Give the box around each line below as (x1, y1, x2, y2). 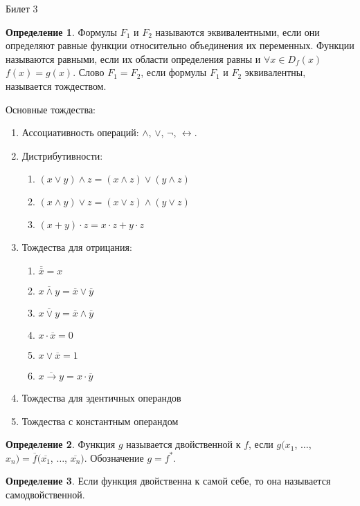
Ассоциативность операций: (21, 125, 139, 140)
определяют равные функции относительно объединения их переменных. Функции (6, 38, 354, 53)
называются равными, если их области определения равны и (6, 51, 261, 66)
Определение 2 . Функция (6, 437, 116, 451)
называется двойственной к (126, 437, 241, 451)
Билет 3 (6, 1, 38, 15)
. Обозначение (84, 450, 144, 465)
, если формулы (141, 65, 207, 79)
